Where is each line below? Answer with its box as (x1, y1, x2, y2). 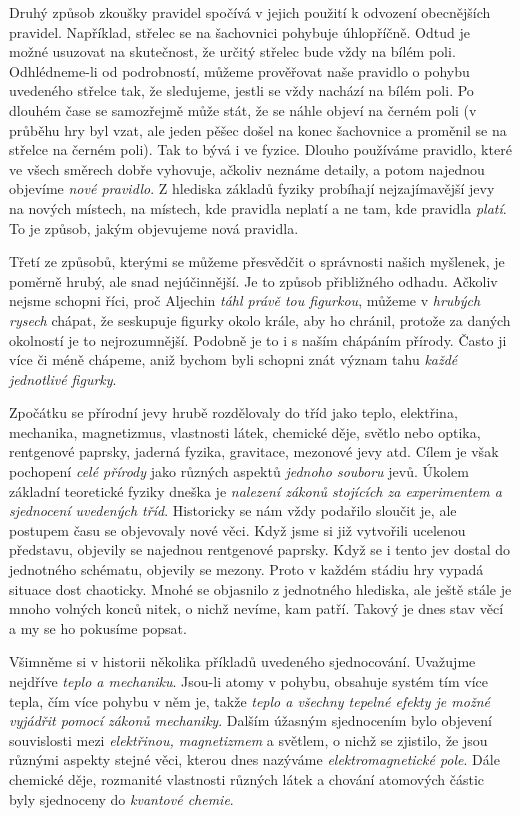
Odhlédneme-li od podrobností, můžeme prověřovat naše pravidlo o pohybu (9, 60, 470, 81)
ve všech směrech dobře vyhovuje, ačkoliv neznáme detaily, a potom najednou (9, 158, 485, 179)
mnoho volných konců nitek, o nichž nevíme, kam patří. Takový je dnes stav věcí (9, 598, 504, 619)
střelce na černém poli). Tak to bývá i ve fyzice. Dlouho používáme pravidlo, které (9, 139, 512, 160)
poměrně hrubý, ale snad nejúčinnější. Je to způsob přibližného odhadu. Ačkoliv (9, 270, 498, 291)
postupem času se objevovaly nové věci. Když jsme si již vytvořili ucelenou (9, 519, 466, 540)
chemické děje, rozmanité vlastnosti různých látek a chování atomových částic (9, 768, 485, 789)
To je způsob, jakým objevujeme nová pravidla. (9, 217, 299, 238)
